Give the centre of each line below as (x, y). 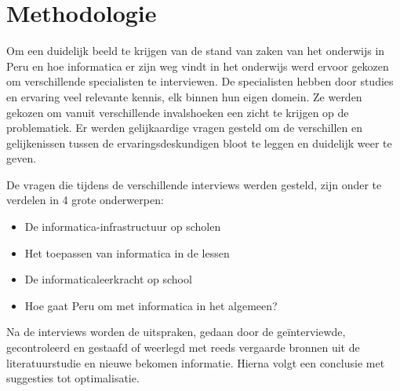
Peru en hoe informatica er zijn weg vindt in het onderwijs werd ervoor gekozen (198, 66)
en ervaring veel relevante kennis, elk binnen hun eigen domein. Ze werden (184, 96)
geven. (22, 158)
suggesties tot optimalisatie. (73, 378)
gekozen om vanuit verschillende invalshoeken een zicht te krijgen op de (178, 112)
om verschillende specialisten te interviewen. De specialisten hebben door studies (200, 81)
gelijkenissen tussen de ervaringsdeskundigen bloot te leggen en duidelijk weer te (199, 143)
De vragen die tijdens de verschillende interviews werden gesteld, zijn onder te (194, 184)
